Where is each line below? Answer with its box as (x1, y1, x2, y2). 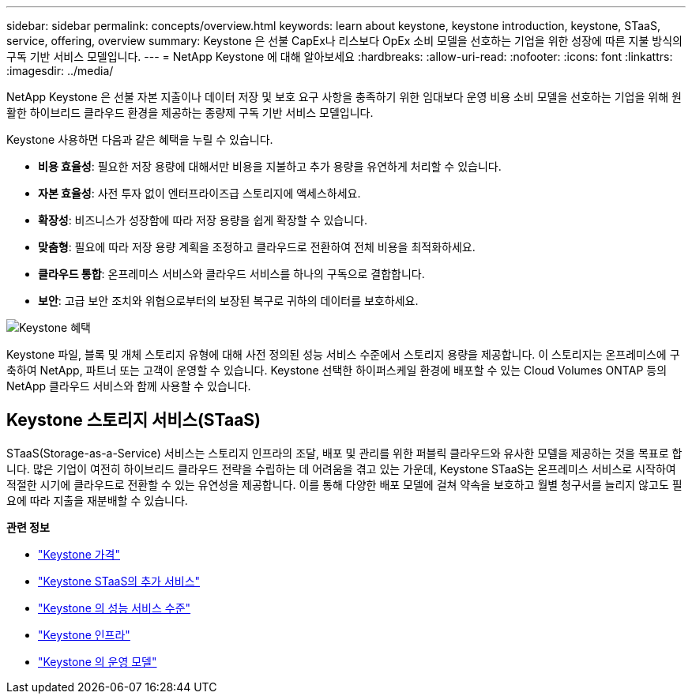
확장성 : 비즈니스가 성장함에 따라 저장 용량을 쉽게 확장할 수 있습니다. (38, 213, 368, 227)
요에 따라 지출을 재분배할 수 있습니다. (6, 493, 188, 507)
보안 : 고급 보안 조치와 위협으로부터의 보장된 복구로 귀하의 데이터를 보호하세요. (38, 294, 419, 307)
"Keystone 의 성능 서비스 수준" (38, 600, 191, 615)
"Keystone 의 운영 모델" (38, 654, 157, 668)
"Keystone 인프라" (38, 627, 130, 642)
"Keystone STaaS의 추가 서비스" (38, 574, 201, 588)
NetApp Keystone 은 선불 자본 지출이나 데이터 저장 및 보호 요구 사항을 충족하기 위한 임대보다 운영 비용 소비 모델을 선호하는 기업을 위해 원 (6, 90, 682, 103)
